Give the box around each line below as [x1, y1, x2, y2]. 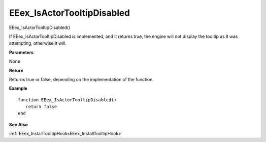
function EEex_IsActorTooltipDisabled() [18, 97, 117, 103]
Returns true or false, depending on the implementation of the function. [9, 76, 154, 82]
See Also [9, 121, 28, 127]
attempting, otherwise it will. [9, 40, 66, 46]
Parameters [9, 49, 34, 55]
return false [25, 104, 57, 110]
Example [9, 85, 28, 91]
